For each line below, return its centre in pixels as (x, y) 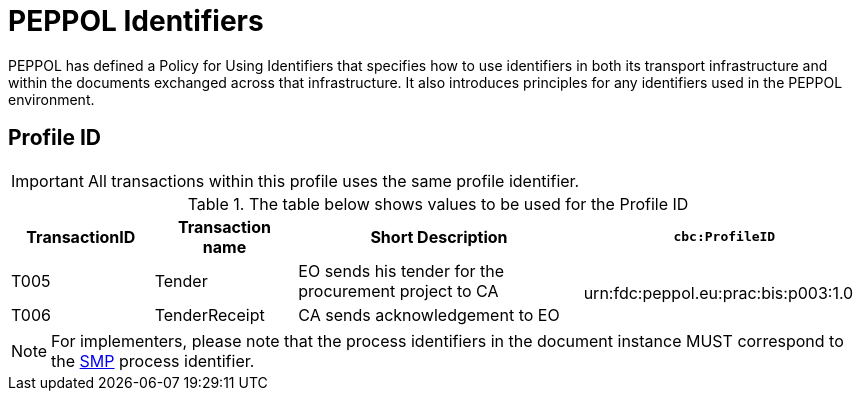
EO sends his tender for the (401, 270)
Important (47, 180)
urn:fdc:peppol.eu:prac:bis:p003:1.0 (718, 292)
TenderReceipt (209, 314)
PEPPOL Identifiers (136, 21)
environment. (51, 99)
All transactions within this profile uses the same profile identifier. (333, 180)
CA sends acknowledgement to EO (429, 314)
